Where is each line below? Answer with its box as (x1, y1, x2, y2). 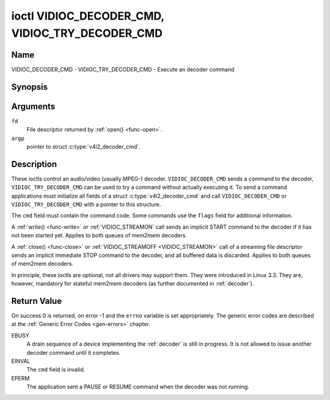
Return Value (11, 295, 62, 306)
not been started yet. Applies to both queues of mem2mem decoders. (11, 232, 188, 239)
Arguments (11, 101, 56, 111)
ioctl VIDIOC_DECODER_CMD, (11, 9, 164, 23)
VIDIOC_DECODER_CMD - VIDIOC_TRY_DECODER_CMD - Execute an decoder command (11, 65, 235, 73)
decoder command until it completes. (26, 349, 121, 356)
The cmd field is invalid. (26, 366, 86, 373)
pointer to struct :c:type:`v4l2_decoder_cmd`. (26, 143, 141, 150)
